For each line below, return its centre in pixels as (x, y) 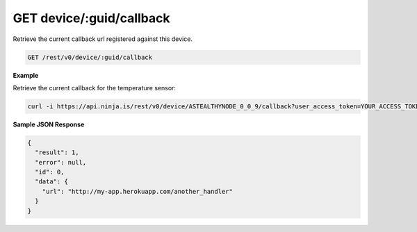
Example (26, 75)
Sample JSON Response (49, 124)
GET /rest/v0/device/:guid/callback (90, 57)
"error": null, (61, 162)
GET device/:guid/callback (91, 18)
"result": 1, (57, 152)
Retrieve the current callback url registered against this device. (103, 39)
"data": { (52, 182)
